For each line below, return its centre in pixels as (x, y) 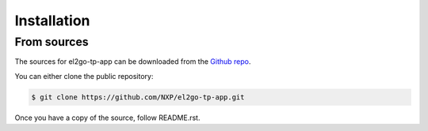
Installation (52, 21)
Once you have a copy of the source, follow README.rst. (107, 118)
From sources (52, 42)
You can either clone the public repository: (84, 76)
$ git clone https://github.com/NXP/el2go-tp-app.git (138, 97)
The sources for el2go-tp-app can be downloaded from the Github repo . (133, 62)
